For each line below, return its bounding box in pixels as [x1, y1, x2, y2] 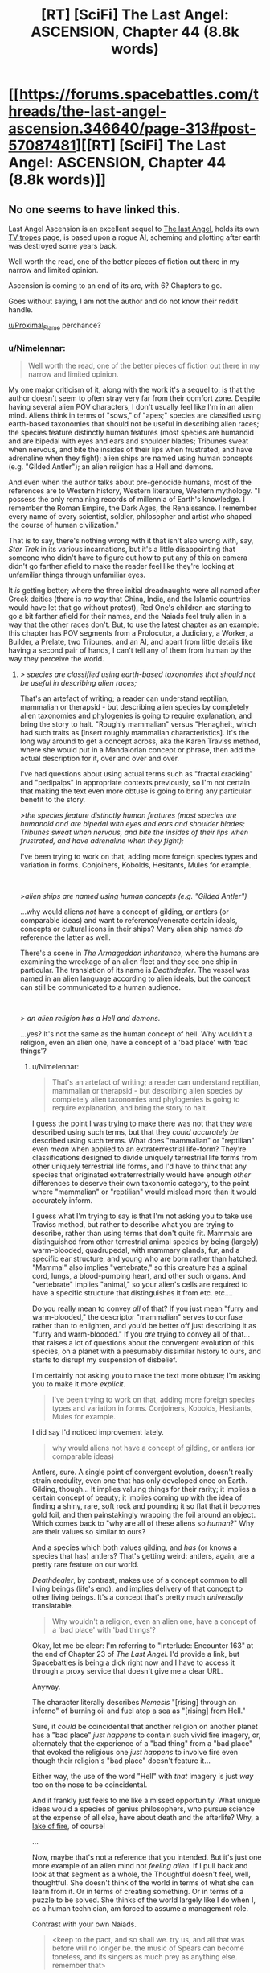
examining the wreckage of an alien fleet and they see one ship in [19, 957, 238, 966]
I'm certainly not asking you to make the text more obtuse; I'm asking [31, 1370, 261, 1381]
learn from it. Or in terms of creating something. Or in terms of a [31, 1887, 244, 1897]
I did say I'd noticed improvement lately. [31, 1427, 165, 1437]
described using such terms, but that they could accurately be [31, 1127, 239, 1137]
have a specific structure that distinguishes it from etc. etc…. [31, 1288, 233, 1298]
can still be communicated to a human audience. [19, 982, 181, 992]
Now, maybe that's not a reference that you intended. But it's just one [31, 1852, 262, 1862]
